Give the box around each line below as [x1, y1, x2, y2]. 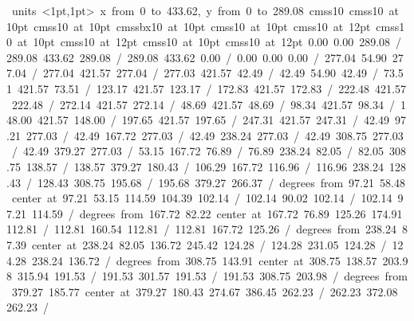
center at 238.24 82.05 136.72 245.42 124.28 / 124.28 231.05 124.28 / [31, 236, 387, 252]
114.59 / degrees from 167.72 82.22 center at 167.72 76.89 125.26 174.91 [31, 205, 403, 221]
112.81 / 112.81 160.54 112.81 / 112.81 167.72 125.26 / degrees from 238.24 [6, 221, 397, 237]
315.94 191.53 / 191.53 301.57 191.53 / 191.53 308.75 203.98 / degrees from [17, 268, 408, 284]
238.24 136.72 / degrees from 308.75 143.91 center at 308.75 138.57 [31, 252, 377, 268]
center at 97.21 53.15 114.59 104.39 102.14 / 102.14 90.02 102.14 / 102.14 [11, 190, 392, 206]
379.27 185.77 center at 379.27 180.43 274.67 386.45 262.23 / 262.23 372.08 [11, 283, 398, 299]
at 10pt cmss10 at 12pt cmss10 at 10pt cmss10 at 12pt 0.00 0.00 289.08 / [17, 33, 402, 50]
